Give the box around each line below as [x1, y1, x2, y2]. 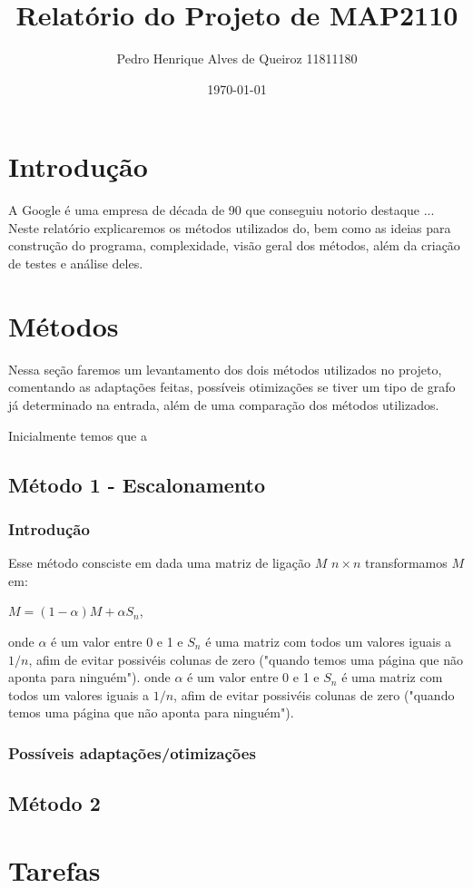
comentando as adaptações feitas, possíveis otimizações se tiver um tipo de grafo [8, 377, 456, 396]
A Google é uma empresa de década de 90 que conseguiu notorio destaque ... [8, 200, 435, 220]
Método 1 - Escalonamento [8, 470, 266, 498]
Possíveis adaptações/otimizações [8, 741, 256, 764]
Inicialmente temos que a [8, 425, 147, 444]
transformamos [364, 553, 448, 572]
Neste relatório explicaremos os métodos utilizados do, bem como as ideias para [8, 218, 451, 237]
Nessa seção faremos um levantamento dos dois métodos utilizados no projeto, [8, 359, 442, 378]
